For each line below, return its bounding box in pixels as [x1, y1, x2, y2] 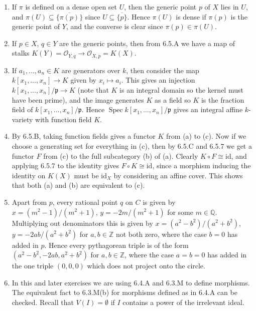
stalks [12, 48, 30, 58]
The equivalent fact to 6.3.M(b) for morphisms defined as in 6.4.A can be [12, 287, 237, 297]
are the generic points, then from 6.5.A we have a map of [59, 38, 235, 48]
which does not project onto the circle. [87, 260, 205, 271]
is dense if [176, 11, 206, 22]
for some [167, 206, 193, 217]
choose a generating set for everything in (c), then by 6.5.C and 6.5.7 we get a [12, 140, 252, 151]
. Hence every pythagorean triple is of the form [44, 239, 189, 250]
